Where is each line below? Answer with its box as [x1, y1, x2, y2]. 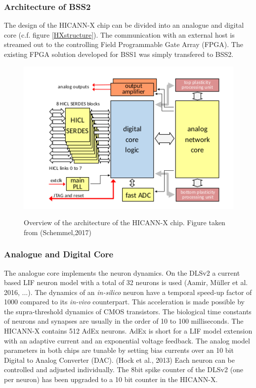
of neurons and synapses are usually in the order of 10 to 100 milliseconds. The [4, 316, 244, 326]
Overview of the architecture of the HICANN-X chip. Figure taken [24, 217, 225, 228]
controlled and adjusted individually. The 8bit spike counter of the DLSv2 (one [4, 364, 244, 375]
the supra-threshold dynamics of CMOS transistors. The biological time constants [4, 306, 252, 316]
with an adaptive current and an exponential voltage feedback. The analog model [4, 335, 250, 345]
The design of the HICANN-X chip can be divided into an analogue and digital [4, 20, 244, 30]
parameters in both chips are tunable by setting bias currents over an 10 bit [4, 345, 234, 355]
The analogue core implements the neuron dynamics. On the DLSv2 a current [4, 267, 240, 278]
